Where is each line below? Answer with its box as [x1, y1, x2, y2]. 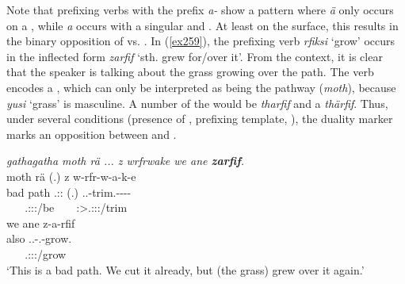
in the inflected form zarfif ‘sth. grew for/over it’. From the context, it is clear [6, 48, 383, 64]
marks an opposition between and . [6, 125, 177, 142]
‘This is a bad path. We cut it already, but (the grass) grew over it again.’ [6, 261, 365, 278]
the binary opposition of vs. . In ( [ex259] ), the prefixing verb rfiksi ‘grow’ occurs [6, 33, 395, 49]
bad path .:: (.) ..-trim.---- [6, 183, 132, 200]
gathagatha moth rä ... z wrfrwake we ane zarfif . [6, 152, 245, 169]
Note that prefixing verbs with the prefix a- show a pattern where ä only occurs [6, 2, 394, 17]
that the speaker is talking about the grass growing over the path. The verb [6, 63, 374, 80]
